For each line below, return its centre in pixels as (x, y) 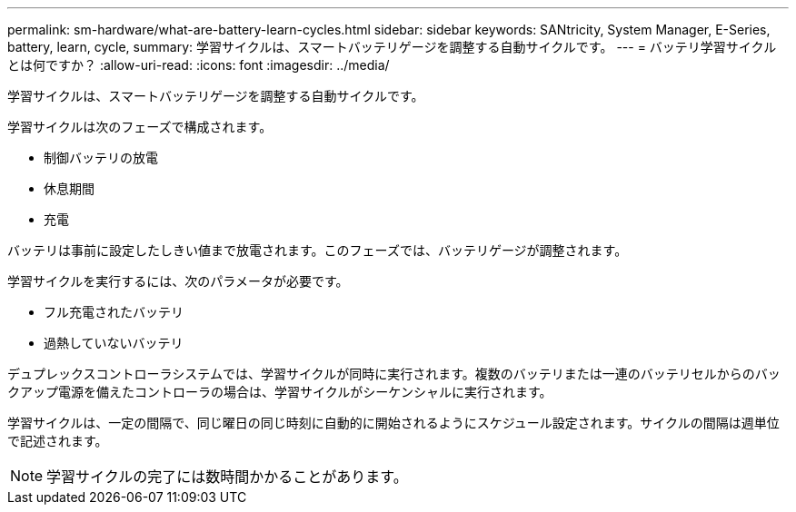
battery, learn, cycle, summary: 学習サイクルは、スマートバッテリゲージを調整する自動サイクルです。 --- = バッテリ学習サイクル (392, 47)
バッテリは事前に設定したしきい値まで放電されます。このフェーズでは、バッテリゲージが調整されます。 (318, 250)
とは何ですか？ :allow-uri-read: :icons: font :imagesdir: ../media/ (199, 65)
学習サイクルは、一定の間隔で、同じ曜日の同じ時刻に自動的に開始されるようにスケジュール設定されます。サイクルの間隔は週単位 (393, 423)
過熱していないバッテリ (114, 343)
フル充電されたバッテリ (114, 312)
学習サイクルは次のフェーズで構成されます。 (140, 127)
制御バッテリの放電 (101, 158)
